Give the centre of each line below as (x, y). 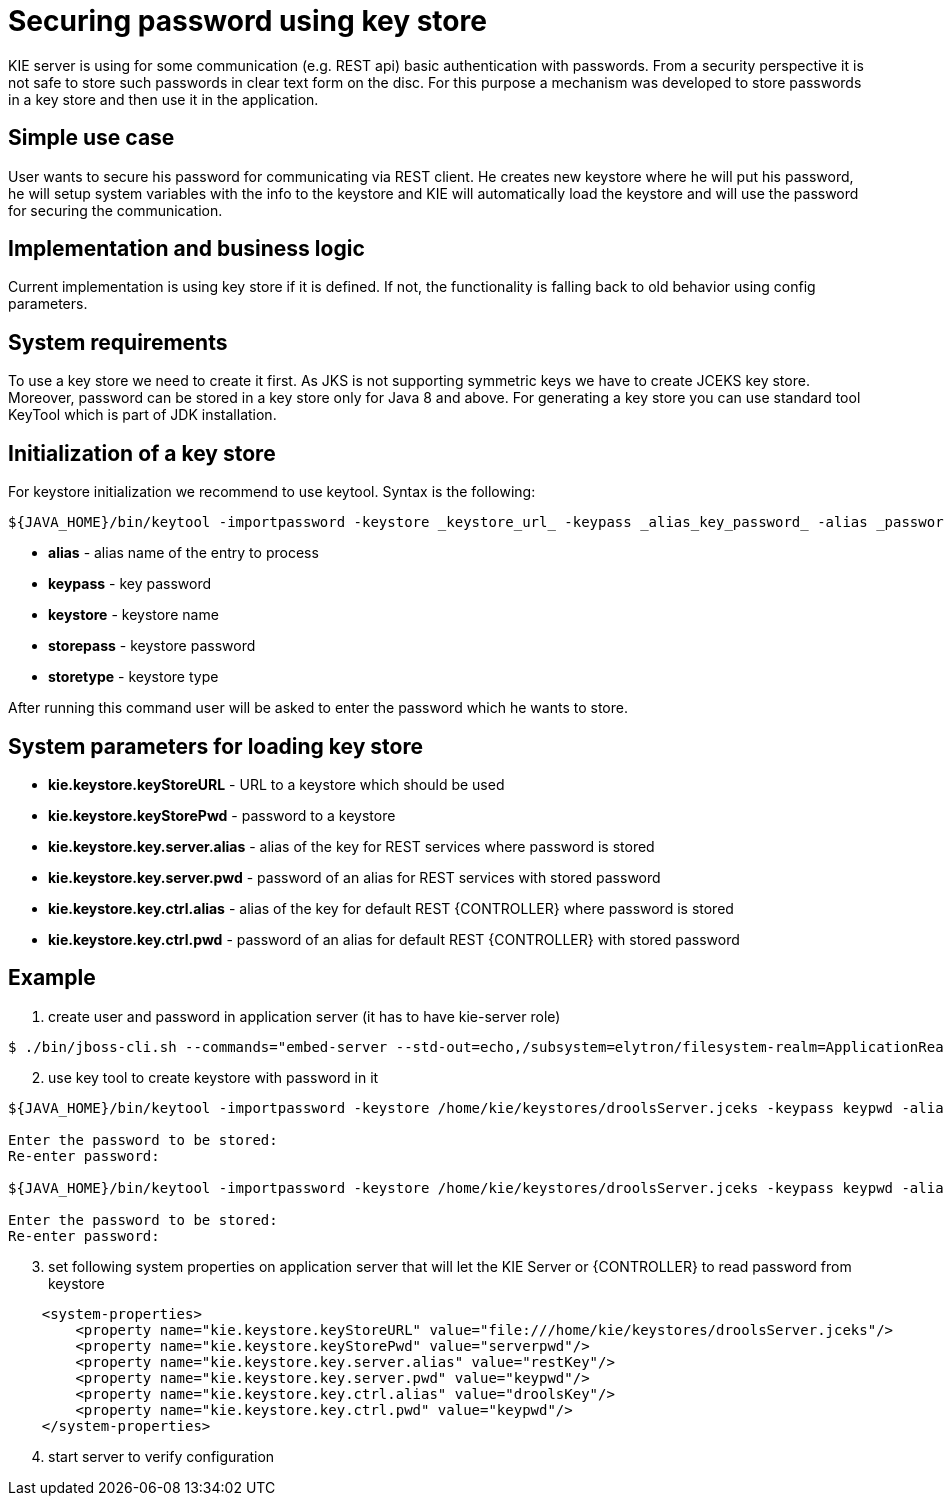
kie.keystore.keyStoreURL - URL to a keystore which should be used (276, 784)
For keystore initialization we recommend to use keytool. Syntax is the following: (272, 492)
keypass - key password (130, 584)
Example (52, 978)
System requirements (118, 342)
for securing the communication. (115, 210)
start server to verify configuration (161, 1456)
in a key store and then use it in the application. (163, 99)
